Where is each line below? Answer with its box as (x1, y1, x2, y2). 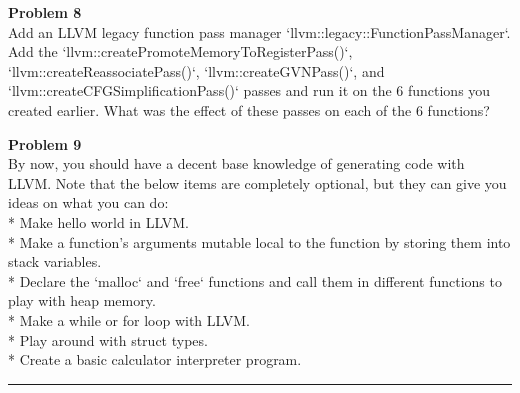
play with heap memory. (8, 290, 156, 311)
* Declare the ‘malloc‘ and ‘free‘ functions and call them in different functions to (8, 270, 502, 291)
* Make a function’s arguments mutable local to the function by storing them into (8, 231, 511, 252)
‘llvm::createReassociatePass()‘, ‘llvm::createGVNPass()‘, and (8, 60, 385, 81)
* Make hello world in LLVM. (8, 211, 189, 232)
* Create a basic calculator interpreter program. (8, 349, 302, 370)
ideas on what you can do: (8, 192, 169, 213)
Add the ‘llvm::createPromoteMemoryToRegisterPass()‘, (8, 41, 353, 62)
